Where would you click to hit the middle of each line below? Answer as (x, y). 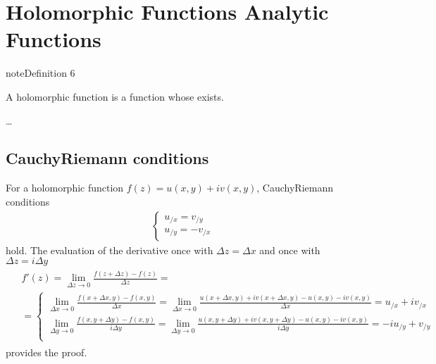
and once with (290, 250)
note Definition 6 (41, 73)
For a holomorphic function (65, 188)
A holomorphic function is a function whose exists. (115, 96)
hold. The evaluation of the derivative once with (110, 250)
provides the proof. (46, 352)
